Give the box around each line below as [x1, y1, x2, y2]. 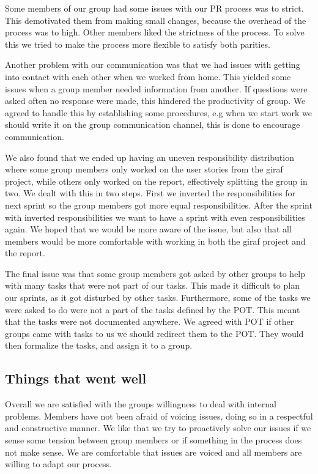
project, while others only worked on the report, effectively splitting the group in [5, 174, 308, 187]
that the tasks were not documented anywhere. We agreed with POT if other [5, 315, 294, 328]
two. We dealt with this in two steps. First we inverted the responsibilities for [5, 187, 295, 199]
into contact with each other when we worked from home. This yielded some [5, 70, 291, 83]
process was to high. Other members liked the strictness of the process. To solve [5, 26, 305, 39]
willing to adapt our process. [5, 457, 112, 470]
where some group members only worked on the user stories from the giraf [5, 163, 283, 176]
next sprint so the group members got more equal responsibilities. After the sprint [5, 198, 312, 211]
